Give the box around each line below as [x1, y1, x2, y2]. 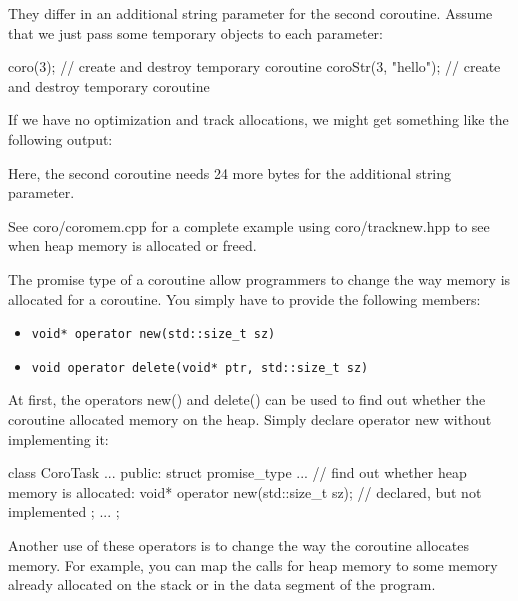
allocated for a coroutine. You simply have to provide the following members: [8, 288, 481, 309]
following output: [8, 128, 113, 149]
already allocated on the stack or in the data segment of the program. [8, 574, 436, 595]
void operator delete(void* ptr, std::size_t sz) [31, 360, 369, 375]
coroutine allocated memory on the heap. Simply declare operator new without [8, 409, 492, 430]
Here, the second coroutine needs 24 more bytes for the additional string [8, 162, 452, 183]
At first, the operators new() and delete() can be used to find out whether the [8, 389, 486, 410]
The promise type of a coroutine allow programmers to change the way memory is [8, 268, 511, 289]
